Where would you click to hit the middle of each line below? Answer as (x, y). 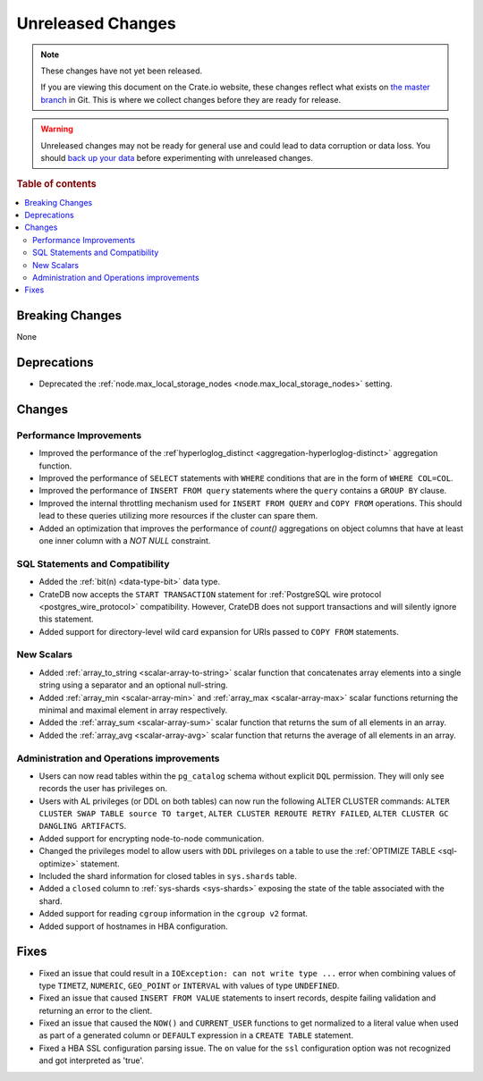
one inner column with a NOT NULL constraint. (125, 540)
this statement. (66, 619)
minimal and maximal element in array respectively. (133, 710)
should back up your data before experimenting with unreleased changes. (177, 157)
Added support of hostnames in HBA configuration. (133, 926)
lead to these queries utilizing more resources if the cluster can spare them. (178, 516)
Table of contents (57, 184)
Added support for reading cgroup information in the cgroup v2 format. (174, 914)
